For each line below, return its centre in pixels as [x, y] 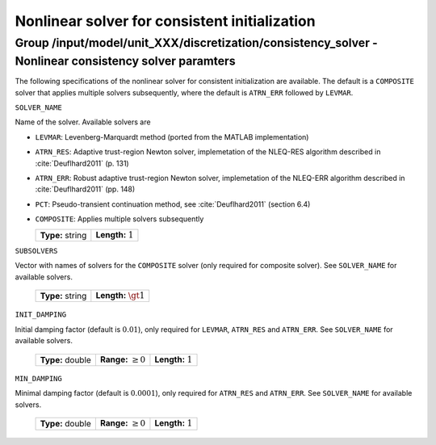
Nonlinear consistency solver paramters [125, 61]
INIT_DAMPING [41, 315]
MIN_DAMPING [38, 379]
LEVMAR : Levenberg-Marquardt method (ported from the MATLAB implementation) [172, 136]
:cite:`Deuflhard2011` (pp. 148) [85, 189]
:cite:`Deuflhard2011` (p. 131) [82, 163]
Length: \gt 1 [120, 296]
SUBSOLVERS [36, 251]
